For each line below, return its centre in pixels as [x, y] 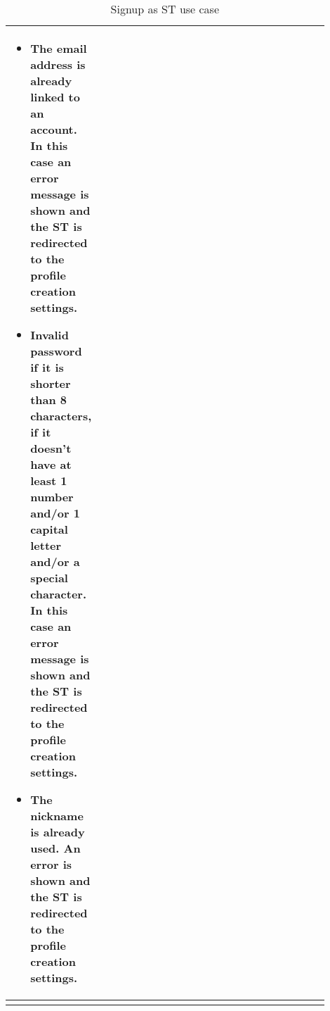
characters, [61, 416]
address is [58, 64]
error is [51, 864]
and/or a [55, 561]
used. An [55, 848]
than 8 [49, 400]
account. [54, 129]
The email [59, 48]
